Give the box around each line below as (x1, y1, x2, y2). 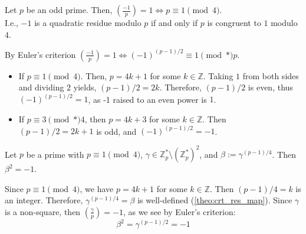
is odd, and (96, 125, 137, 137)
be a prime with (26, 148, 84, 160)
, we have (80, 182, 114, 194)
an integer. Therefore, (5, 194, 83, 206)
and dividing (18, 81, 64, 93)
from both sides (242, 69, 299, 82)
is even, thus (248, 81, 293, 93)
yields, (73, 81, 97, 93)
